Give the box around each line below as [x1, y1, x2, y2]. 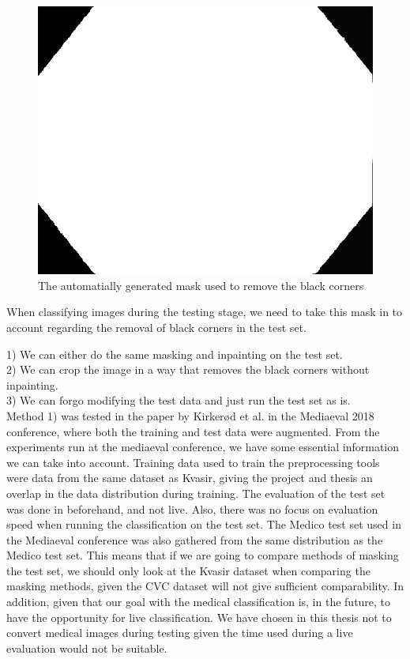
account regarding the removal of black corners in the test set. [6, 318, 307, 335]
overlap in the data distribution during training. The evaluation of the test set [6, 484, 386, 501]
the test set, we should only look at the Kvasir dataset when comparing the [6, 562, 371, 578]
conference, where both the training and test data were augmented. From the [6, 423, 380, 439]
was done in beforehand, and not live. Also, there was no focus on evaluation [6, 500, 378, 517]
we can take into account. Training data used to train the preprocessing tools [6, 454, 380, 470]
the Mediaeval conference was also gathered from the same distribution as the [6, 531, 383, 548]
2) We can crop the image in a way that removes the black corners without [6, 361, 370, 378]
